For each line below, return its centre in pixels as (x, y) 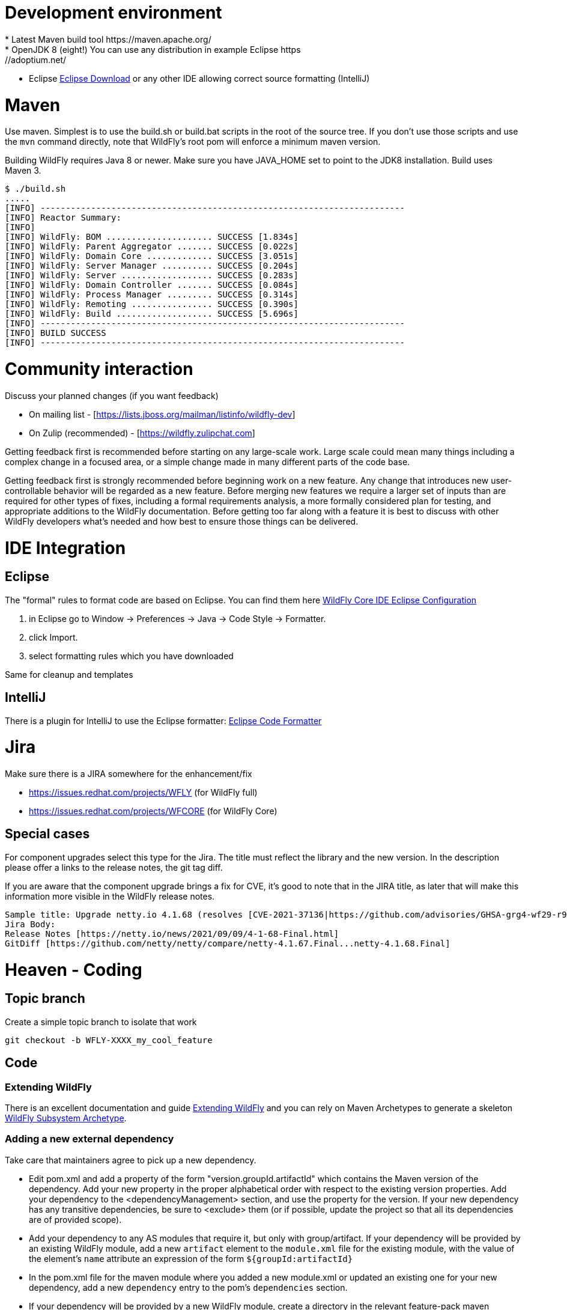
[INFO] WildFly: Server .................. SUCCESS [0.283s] (152, 276)
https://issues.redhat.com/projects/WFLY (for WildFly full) (143, 793)
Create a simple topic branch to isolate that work (101, 1022)
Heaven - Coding (74, 970)
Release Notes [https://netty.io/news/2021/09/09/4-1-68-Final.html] (172, 934)
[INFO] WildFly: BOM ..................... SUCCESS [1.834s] (152, 237)
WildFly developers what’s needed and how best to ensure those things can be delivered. (182, 521)
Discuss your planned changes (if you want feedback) (112, 395)
